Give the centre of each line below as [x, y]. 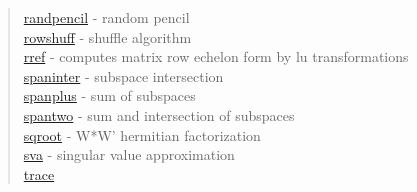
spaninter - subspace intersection [123, 75]
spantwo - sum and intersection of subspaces [159, 114]
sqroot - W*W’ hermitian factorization [142, 134]
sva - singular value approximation [129, 154]
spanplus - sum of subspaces [109, 95]
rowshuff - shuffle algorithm [107, 36]
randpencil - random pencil [106, 17]
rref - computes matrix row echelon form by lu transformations [216, 56]
